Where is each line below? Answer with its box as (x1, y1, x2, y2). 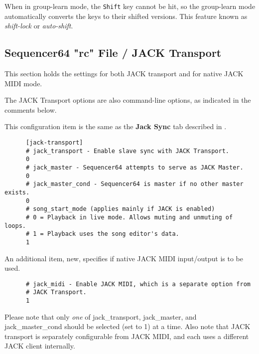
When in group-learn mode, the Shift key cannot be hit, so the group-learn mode (4, 1, 256, 11)
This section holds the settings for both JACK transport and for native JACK (4, 68, 244, 79)
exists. (4, 188, 30, 196)
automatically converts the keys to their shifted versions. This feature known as (4, 10, 248, 21)
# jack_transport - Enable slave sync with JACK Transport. (25, 147, 230, 155)
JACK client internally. (4, 341, 75, 351)
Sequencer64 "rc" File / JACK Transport (4, 45, 222, 60)
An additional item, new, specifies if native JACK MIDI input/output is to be (4, 253, 243, 263)
